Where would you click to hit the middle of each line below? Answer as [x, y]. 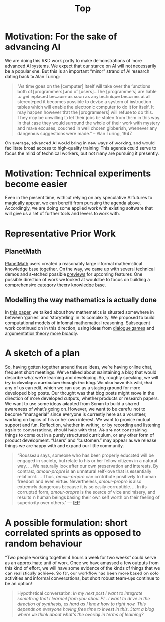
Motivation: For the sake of [61, 36]
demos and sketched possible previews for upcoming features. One [74, 274]
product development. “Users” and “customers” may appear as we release [81, 440]
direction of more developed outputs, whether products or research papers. [82, 398]
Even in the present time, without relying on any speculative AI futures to [79, 197]
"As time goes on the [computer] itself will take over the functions [84, 86]
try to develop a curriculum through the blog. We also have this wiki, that [79, 383]
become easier [36, 184]
